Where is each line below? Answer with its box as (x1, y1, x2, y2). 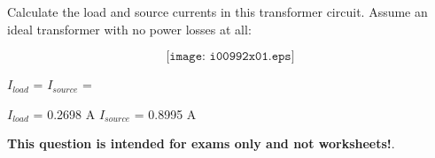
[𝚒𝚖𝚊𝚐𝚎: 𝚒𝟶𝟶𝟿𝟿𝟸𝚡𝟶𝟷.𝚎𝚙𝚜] (166, 50, 295, 64)
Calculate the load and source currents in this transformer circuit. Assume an (7, 3, 428, 20)
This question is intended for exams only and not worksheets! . (7, 134, 395, 153)
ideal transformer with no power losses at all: (7, 19, 252, 38)
